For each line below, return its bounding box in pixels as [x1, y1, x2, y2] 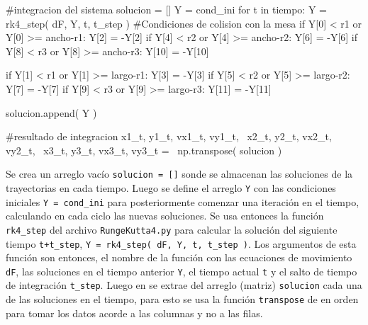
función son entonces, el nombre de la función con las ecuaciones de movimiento [6, 250, 352, 265]
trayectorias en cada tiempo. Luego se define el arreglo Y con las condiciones [6, 181, 336, 195]
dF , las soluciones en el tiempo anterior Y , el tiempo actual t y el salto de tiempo [6, 263, 357, 278]
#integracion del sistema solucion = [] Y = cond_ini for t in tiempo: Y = [6, 2, 327, 16]
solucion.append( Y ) [6, 105, 97, 120]
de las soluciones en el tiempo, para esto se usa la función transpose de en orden [6, 292, 359, 307]
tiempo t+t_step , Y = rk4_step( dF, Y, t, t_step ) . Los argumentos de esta [6, 236, 357, 251]
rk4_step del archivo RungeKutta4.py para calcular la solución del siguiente [6, 222, 338, 236]
